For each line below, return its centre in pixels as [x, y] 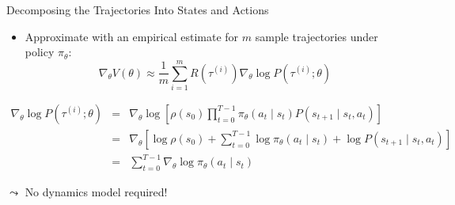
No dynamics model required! [96, 192]
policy [40, 52]
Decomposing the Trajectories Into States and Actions [138, 9]
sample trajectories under [317, 36]
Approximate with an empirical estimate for [132, 36]
